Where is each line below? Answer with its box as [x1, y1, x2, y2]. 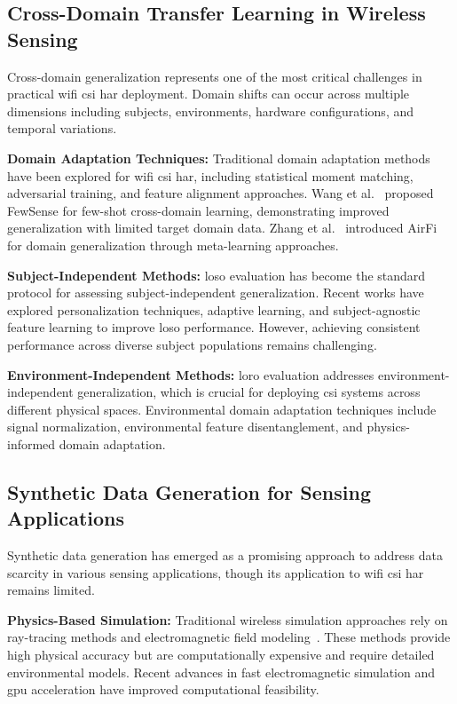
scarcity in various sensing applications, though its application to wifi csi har [7, 563, 424, 581]
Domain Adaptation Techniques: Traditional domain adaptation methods [7, 148, 430, 167]
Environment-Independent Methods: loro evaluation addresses [7, 365, 374, 384]
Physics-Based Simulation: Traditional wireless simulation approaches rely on [7, 610, 448, 629]
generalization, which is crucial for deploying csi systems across [77, 383, 421, 401]
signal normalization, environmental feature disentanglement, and [7, 417, 363, 436]
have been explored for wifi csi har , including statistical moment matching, [7, 166, 414, 185]
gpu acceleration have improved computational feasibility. [7, 680, 319, 699]
